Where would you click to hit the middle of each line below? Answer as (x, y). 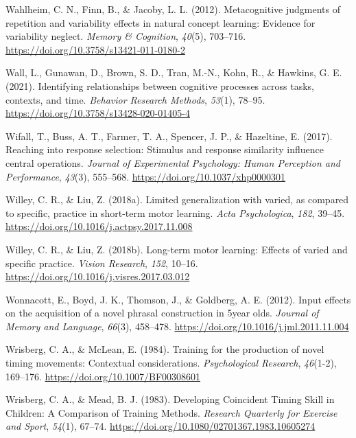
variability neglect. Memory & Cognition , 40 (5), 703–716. (126, 36)
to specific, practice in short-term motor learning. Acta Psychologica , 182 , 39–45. (175, 212)
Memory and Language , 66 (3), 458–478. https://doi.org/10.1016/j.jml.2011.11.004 (177, 326)
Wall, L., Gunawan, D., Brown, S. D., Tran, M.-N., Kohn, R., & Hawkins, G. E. (174, 72)
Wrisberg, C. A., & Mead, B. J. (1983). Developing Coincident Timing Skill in (170, 399)
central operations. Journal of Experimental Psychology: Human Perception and (173, 162)
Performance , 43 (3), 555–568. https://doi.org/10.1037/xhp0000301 (146, 176)
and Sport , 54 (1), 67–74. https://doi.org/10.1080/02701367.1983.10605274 (161, 426)
